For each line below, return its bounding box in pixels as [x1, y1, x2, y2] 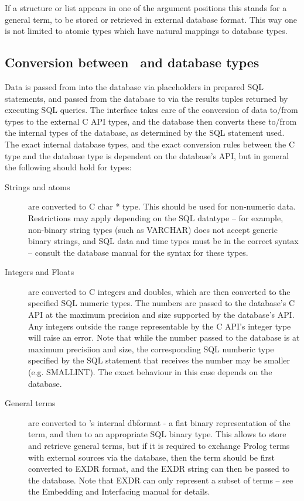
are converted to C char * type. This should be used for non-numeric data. [28, 200, 296, 212]
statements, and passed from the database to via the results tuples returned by [5, 92, 288, 104]
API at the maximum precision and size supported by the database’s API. [28, 308, 295, 321]
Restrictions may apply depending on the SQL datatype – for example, [28, 211, 283, 224]
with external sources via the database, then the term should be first [28, 451, 275, 463]
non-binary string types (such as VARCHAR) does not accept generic [28, 223, 278, 235]
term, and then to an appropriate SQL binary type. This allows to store [28, 428, 286, 440]
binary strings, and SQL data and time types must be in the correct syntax [28, 235, 299, 247]
